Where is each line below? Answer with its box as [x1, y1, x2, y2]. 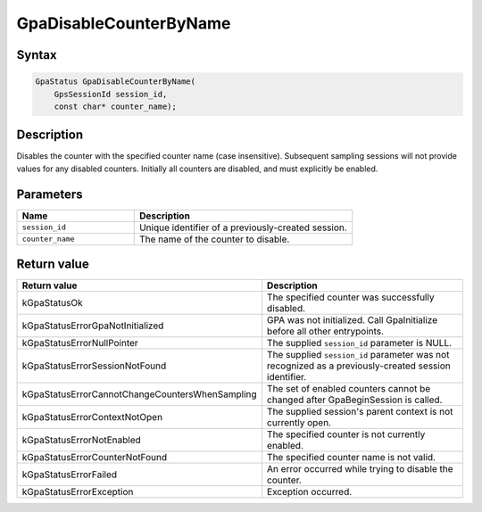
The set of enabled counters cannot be [266, 383, 431, 395]
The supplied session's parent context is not [266, 406, 453, 418]
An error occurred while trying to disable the [266, 463, 454, 475]
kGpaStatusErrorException [21, 486, 134, 499]
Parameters [16, 186, 83, 202]
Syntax [16, 47, 57, 62]
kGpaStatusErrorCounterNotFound [21, 451, 168, 464]
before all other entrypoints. [266, 326, 384, 338]
